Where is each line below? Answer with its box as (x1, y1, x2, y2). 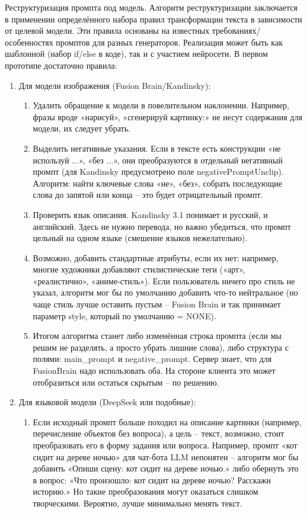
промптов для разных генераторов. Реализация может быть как (56, 36, 283, 48)
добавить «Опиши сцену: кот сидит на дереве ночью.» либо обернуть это (33, 462, 299, 474)
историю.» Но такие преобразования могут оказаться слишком (33, 485, 258, 498)
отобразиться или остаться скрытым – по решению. (33, 376, 219, 388)
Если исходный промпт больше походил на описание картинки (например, (33, 415, 302, 428)
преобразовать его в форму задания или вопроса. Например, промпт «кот (33, 439, 298, 451)
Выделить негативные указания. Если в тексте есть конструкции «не (33, 142, 281, 154)
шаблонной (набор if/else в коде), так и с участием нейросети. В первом (5, 47, 268, 60)
